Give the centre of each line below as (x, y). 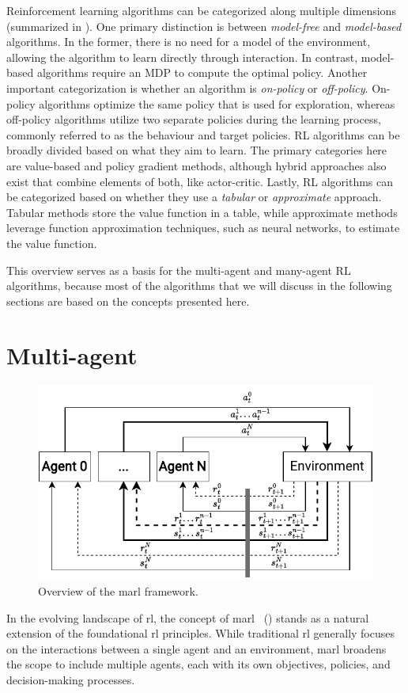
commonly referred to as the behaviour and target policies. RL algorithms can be (203, 134)
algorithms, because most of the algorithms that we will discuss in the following (199, 286)
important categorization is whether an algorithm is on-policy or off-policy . (187, 88)
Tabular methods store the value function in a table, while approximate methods (202, 212)
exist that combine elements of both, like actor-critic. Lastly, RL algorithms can (200, 181)
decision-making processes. (71, 679)
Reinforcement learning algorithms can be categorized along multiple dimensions (201, 10)
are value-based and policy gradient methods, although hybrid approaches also (196, 165)
